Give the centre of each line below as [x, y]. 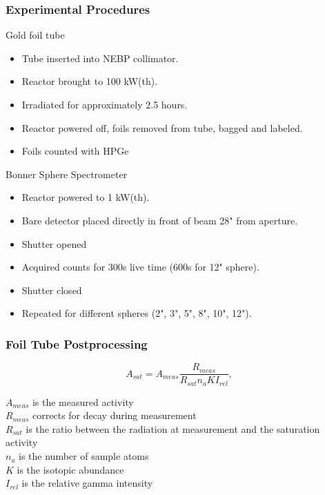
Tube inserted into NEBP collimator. [100, 58]
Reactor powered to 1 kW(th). [86, 197]
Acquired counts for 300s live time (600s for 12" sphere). [140, 267]
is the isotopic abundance [70, 469]
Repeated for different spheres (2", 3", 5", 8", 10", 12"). [137, 313]
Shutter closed [52, 290]
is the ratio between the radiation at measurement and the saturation [173, 428]
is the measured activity [83, 401]
